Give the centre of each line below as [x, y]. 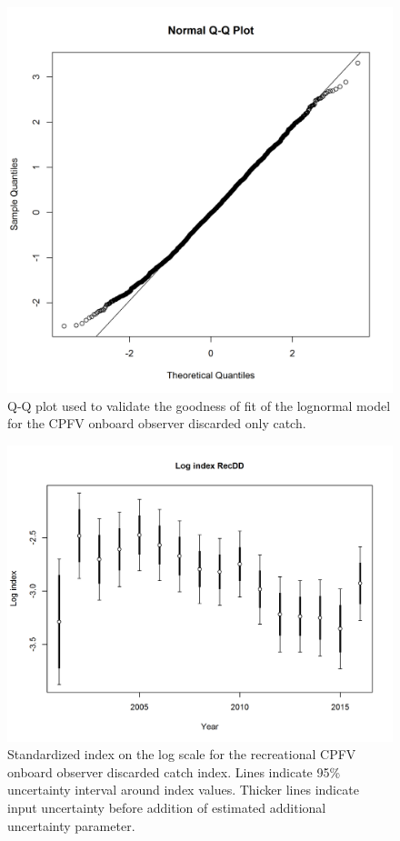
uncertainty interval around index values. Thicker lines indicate [183, 790]
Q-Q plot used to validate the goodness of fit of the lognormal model [199, 405]
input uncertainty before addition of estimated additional [167, 808]
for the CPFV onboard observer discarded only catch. [157, 423]
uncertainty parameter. [71, 825]
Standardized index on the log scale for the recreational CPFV [182, 754]
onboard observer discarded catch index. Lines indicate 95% [174, 771]
